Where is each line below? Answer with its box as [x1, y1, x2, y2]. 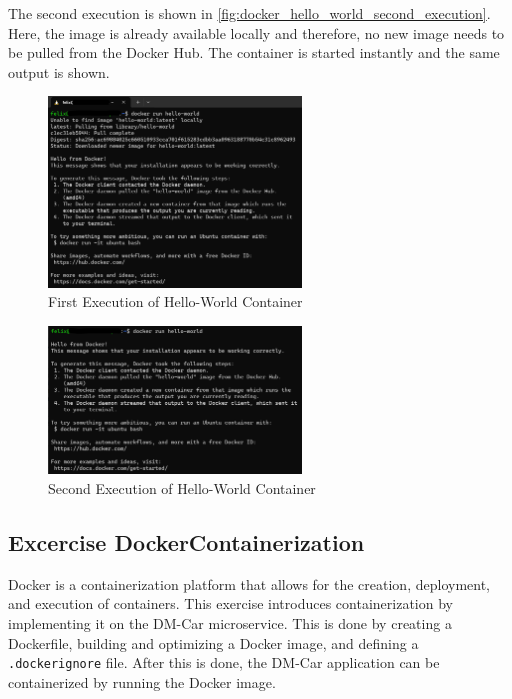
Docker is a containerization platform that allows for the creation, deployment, [8, 573, 490, 594]
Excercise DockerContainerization [8, 526, 365, 557]
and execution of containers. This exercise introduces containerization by [8, 593, 453, 614]
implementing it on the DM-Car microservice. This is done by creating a [8, 612, 452, 633]
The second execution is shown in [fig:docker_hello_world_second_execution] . [8, 3, 491, 23]
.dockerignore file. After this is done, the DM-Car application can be [8, 652, 440, 673]
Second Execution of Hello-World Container [48, 477, 316, 498]
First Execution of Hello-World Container [48, 291, 303, 312]
